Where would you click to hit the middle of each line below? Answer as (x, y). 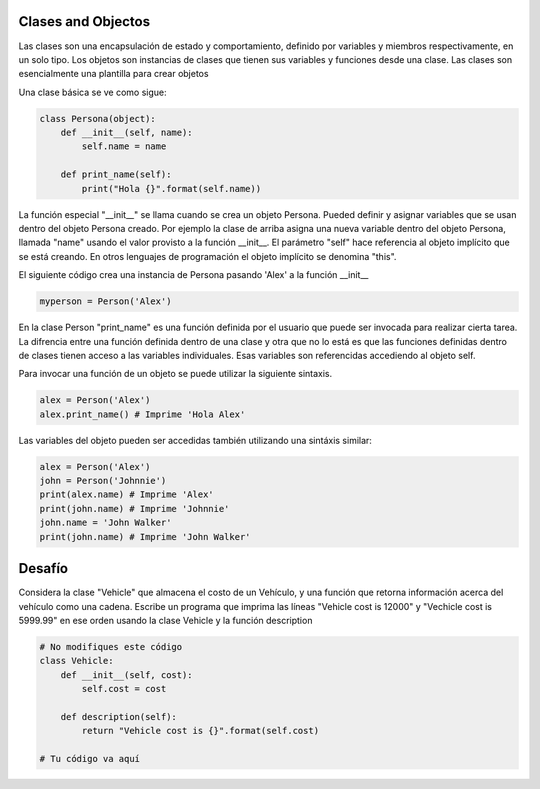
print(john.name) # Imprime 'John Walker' (145, 536)
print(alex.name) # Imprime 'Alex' (126, 494)
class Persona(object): (98, 118)
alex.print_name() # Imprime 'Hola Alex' (142, 414)
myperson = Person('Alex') (105, 301)
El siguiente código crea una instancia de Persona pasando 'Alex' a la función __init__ (193, 275)
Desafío (43, 568)
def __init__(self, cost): (127, 674)
